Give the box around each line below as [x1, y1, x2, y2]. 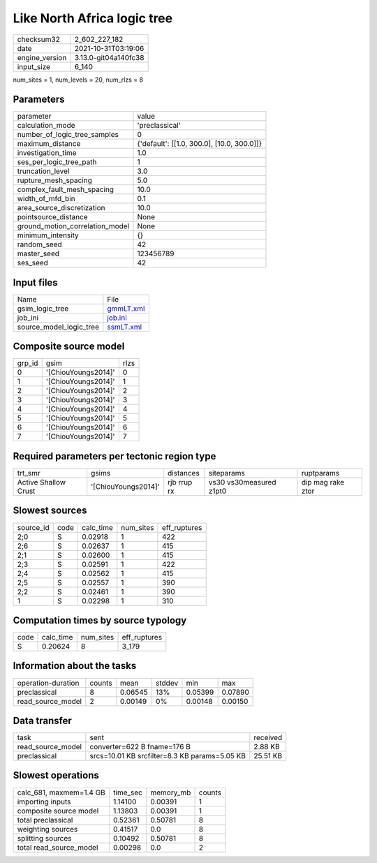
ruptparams [301, 469, 340, 478]
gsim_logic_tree [17, 304, 69, 314]
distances [168, 469, 200, 478]
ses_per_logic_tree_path [17, 157, 97, 167]
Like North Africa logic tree [13, 10, 173, 26]
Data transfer [13, 714, 73, 726]
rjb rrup [168, 478, 193, 487]
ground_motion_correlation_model [17, 221, 130, 231]
